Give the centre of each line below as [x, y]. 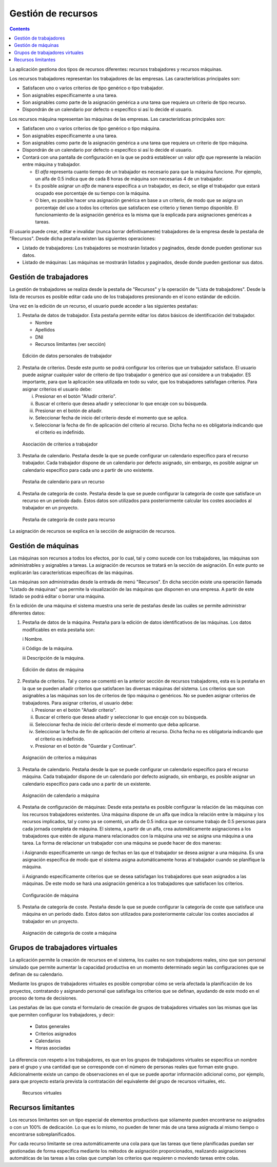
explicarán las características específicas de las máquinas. [72, 572]
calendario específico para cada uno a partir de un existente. [87, 784]
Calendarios [48, 1041]
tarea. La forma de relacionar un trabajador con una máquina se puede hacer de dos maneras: [122, 843]
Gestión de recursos [54, 13]
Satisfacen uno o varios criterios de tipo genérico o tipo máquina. [92, 128]
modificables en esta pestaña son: [58, 629]
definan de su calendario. [36, 974]
